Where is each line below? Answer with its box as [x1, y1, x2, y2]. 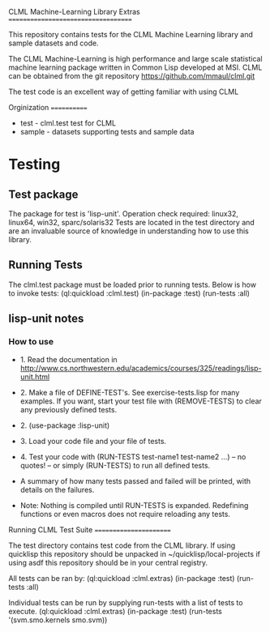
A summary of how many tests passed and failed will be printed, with [19, 476, 251, 485]
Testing [8, 156, 61, 173]
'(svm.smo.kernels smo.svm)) [8, 615, 108, 625]
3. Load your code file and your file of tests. [19, 436, 167, 446]
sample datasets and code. [8, 38, 99, 48]
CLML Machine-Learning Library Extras [8, 7, 140, 16]
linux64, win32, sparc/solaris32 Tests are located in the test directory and [8, 218, 255, 227]
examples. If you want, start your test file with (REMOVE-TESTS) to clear [19, 396, 262, 406]
